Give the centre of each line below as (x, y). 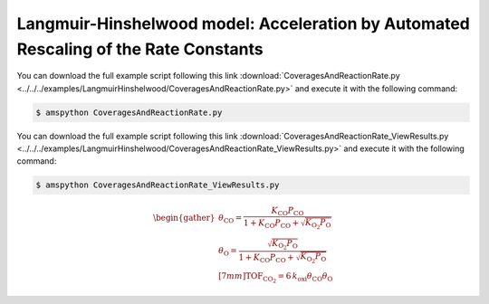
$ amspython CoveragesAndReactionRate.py (129, 112)
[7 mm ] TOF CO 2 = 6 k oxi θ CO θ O (275, 278)
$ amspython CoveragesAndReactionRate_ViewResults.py (158, 185)
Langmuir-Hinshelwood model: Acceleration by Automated (243, 24)
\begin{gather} (184, 218)
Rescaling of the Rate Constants (140, 49)
